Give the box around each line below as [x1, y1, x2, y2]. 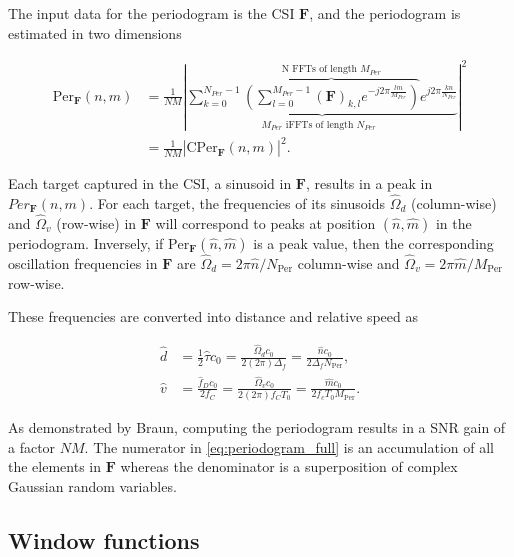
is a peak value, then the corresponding [253, 232, 494, 253]
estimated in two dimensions [8, 22, 182, 43]
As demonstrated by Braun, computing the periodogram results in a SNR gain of [8, 416, 506, 437]
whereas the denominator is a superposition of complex [120, 456, 458, 477]
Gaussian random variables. [8, 475, 177, 496]
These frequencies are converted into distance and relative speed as [8, 306, 418, 327]
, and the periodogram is [309, 3, 461, 23]
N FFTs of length [281, 64, 358, 75]
